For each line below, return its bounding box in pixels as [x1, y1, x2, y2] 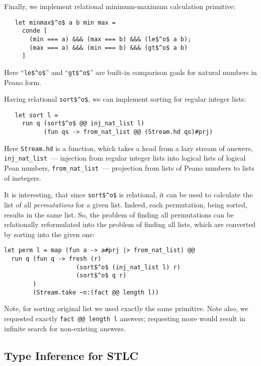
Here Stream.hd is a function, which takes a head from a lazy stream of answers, [4, 142, 253, 153]
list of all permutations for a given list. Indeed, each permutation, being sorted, [4, 199, 247, 209]
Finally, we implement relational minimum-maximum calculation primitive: [4, 1, 235, 11]
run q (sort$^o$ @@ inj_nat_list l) [22, 120, 145, 127]
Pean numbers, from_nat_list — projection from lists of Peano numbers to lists [4, 163, 254, 173]
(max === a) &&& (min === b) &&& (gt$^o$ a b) [29, 44, 188, 51]
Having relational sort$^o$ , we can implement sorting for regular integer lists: [4, 94, 246, 104]
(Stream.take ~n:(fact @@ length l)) [33, 288, 159, 296]
